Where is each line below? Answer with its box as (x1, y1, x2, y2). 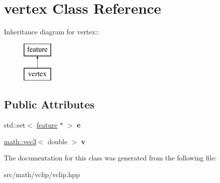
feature (37, 120, 58, 130)
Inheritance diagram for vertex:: (4, 26, 100, 37)
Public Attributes (4, 97, 95, 112)
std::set (4, 120, 25, 130)
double (47, 136, 67, 146)
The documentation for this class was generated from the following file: (4, 153, 217, 163)
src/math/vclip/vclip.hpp (4, 169, 80, 179)
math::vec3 (4, 136, 37, 146)
